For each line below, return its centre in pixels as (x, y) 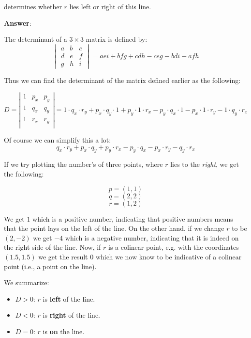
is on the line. (64, 331)
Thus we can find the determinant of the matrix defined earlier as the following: (122, 80)
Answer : (18, 23)
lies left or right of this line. (110, 6)
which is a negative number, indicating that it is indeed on (152, 237)
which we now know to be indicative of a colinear (169, 256)
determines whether (33, 6)
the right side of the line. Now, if (52, 247)
